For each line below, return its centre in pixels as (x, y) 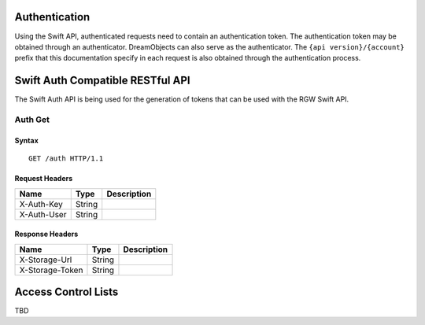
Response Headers (46, 234)
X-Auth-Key (41, 204)
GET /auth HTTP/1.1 (66, 159)
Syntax (26, 140)
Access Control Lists (67, 292)
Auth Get (32, 120)
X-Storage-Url (46, 260)
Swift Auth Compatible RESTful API (102, 81)
